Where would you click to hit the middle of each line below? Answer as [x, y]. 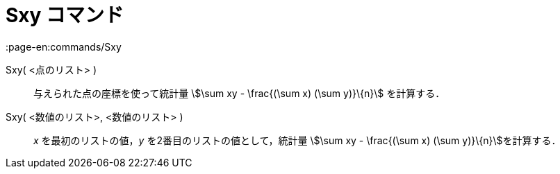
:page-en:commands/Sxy [64, 46]
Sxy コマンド [65, 15]
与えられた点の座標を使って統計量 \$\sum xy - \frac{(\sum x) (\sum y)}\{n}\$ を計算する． [239, 93]
